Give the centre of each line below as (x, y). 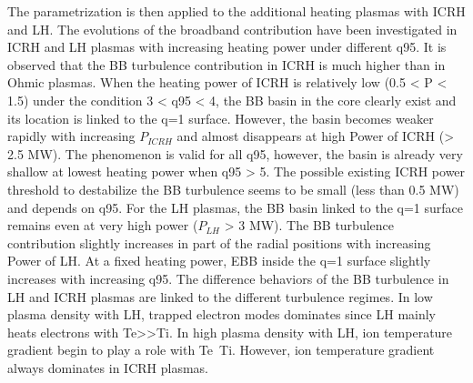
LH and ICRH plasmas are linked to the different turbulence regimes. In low (220, 296)
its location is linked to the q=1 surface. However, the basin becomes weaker (221, 118)
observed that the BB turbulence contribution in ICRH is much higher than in (226, 64)
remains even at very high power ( (103, 225)
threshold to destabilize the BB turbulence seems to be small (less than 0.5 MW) (233, 189)
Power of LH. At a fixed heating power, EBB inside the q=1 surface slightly (219, 261)
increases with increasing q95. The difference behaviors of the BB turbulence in (228, 278)
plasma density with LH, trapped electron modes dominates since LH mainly (222, 314)
